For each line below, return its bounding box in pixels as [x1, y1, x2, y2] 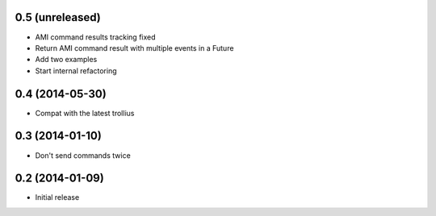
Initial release [35, 193, 80, 202]
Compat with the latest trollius [35, 108, 135, 118]
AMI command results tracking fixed [35, 32, 157, 42]
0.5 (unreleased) [15, 10, 101, 24]
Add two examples [35, 55, 98, 64]
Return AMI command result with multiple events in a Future [35, 43, 234, 52]
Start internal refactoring [35, 65, 117, 76]
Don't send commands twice [35, 150, 131, 160]
